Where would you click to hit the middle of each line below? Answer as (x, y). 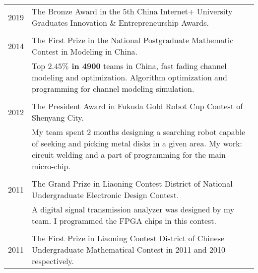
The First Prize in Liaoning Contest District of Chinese (128, 238)
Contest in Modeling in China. (85, 51)
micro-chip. (51, 166)
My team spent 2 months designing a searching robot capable (139, 132)
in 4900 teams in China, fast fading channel (149, 66)
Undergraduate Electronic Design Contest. (105, 195)
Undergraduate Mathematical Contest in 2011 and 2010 (129, 249)
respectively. (53, 261)
